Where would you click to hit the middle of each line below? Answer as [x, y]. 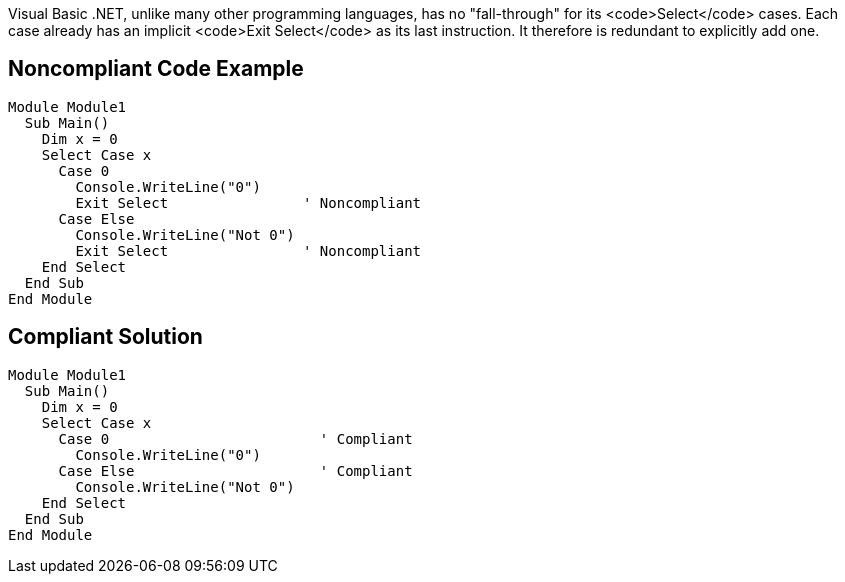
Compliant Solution [105, 337]
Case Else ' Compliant [235, 470]
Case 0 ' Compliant [235, 438]
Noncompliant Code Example [156, 69]
